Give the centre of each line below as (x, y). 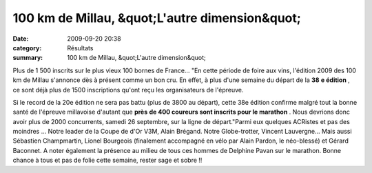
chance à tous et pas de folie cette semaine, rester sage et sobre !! (107, 160)
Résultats (80, 48)
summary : (28, 58)
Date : (21, 39)
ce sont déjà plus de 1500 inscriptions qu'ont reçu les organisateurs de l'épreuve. (128, 90)
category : (27, 48)
